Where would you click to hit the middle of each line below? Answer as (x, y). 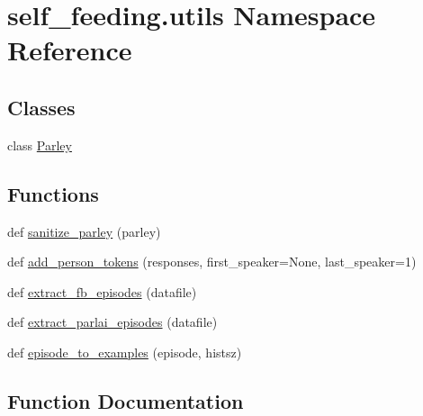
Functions (53, 193)
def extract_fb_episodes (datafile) (102, 291)
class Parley (40, 145)
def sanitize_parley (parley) (84, 231)
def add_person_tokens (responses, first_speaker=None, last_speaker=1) (212, 262)
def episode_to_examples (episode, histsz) (125, 352)
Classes (41, 107)
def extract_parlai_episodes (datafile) (112, 322)
